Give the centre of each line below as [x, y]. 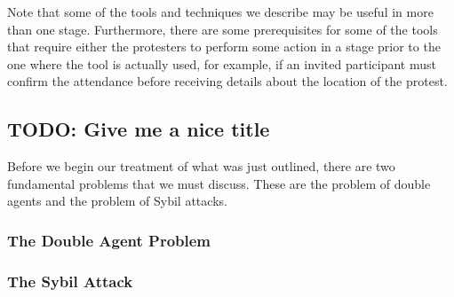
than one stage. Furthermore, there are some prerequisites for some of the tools [223, 29]
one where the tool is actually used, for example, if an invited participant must [222, 63]
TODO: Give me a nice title [139, 129]
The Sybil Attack [70, 281]
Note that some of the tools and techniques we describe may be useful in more [220, 12]
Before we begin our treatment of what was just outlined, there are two [201, 166]
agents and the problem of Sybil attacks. [117, 201]
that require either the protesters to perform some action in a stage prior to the [224, 47]
